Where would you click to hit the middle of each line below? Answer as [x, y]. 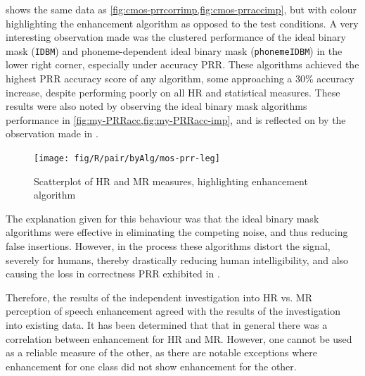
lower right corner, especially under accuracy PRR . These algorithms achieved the [182, 64]
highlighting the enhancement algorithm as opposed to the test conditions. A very [182, 23]
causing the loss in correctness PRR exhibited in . [113, 274]
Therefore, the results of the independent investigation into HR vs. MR [159, 297]
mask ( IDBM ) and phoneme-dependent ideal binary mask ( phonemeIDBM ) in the [174, 50]
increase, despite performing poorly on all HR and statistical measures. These [173, 92]
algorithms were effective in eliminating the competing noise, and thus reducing [177, 232]
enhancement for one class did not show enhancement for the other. [151, 366]
